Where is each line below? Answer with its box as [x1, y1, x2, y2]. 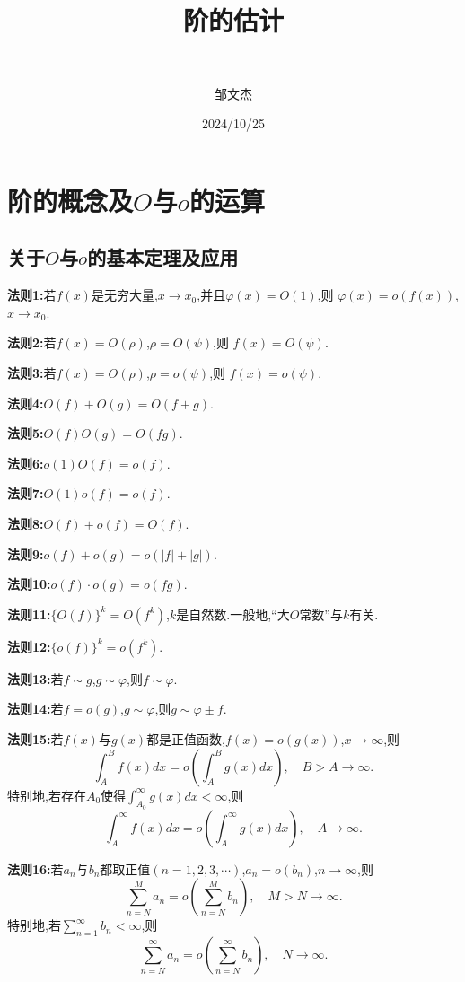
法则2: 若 [7, 333, 57, 352]
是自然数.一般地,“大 [176, 604, 290, 623]
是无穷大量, [91, 285, 158, 304]
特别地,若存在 [7, 785, 86, 804]
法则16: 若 [7, 859, 64, 878]
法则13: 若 [7, 669, 64, 688]
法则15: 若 [7, 730, 64, 749]
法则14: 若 [7, 699, 64, 718]
